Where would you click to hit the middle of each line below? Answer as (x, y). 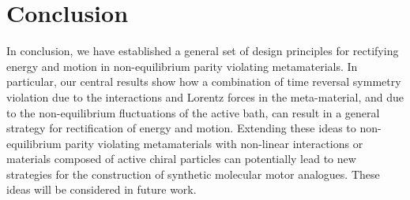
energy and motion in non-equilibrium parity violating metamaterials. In (182, 66)
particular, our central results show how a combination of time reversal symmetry (204, 81)
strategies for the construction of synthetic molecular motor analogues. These (193, 174)
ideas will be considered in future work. (102, 189)
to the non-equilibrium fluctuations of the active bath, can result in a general (193, 112)
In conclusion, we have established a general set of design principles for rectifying (203, 51)
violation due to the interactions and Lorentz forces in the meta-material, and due (205, 96)
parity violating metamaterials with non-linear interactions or (214, 143)
